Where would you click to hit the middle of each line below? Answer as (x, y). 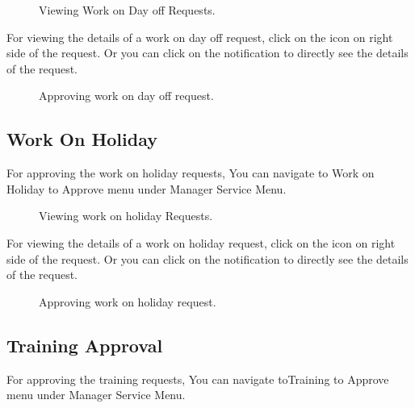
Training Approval (85, 345)
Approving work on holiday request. (128, 301)
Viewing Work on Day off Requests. (127, 10)
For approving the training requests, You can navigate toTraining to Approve (198, 379)
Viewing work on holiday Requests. (126, 216)
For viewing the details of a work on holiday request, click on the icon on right (201, 242)
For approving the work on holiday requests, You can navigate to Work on (191, 173)
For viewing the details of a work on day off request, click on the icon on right (200, 37)
